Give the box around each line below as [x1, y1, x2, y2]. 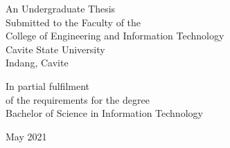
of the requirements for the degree [6, 92, 150, 107]
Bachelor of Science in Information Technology [6, 106, 203, 120]
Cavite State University [6, 41, 105, 56]
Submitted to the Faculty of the [6, 15, 141, 29]
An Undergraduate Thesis [6, 1, 116, 15]
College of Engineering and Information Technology [6, 28, 224, 43]
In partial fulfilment [6, 78, 90, 93]
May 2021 [6, 129, 47, 143]
